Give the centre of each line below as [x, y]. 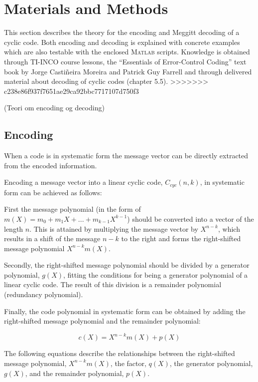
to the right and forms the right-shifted [181, 238]
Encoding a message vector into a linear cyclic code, [83, 182]
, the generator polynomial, [211, 363]
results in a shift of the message [52, 238]
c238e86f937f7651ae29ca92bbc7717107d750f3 [71, 91]
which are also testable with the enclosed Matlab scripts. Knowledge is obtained [127, 52]
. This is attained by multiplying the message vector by [114, 228]
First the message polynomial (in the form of [72, 209]
